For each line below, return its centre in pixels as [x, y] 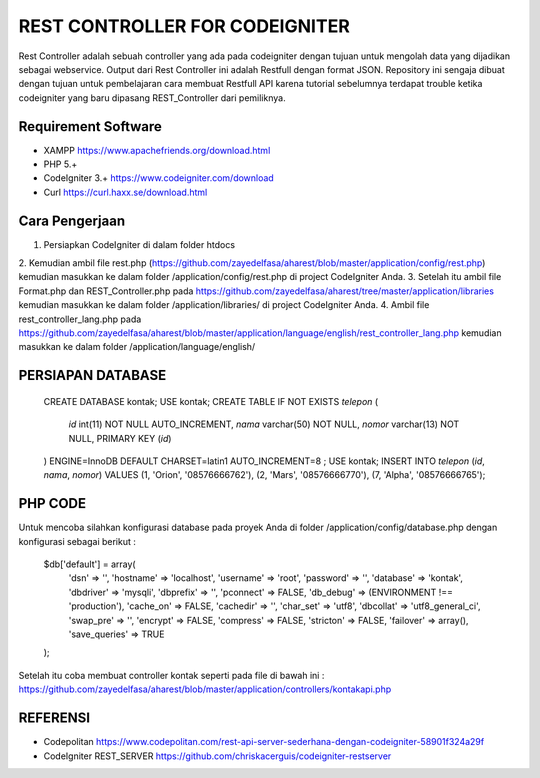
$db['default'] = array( [89, 564]
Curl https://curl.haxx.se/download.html [125, 192]
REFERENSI [54, 718]
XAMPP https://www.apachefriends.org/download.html [157, 150]
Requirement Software [90, 126]
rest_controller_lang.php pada [80, 319]
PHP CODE [52, 503]
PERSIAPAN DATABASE [92, 375]
